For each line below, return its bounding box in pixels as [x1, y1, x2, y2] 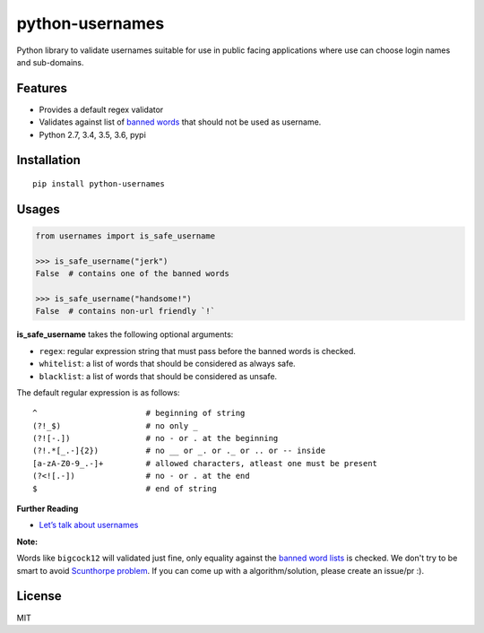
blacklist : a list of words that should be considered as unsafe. [39, 370, 278, 381]
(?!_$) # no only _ [32, 421, 199, 430]
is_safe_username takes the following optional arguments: [16, 329, 234, 340]
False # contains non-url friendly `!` [35, 306, 215, 316]
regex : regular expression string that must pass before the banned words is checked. [39, 345, 356, 356]
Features [16, 81, 67, 96]
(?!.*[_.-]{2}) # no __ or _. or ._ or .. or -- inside [32, 446, 326, 456]
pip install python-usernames [32, 179, 166, 189]
